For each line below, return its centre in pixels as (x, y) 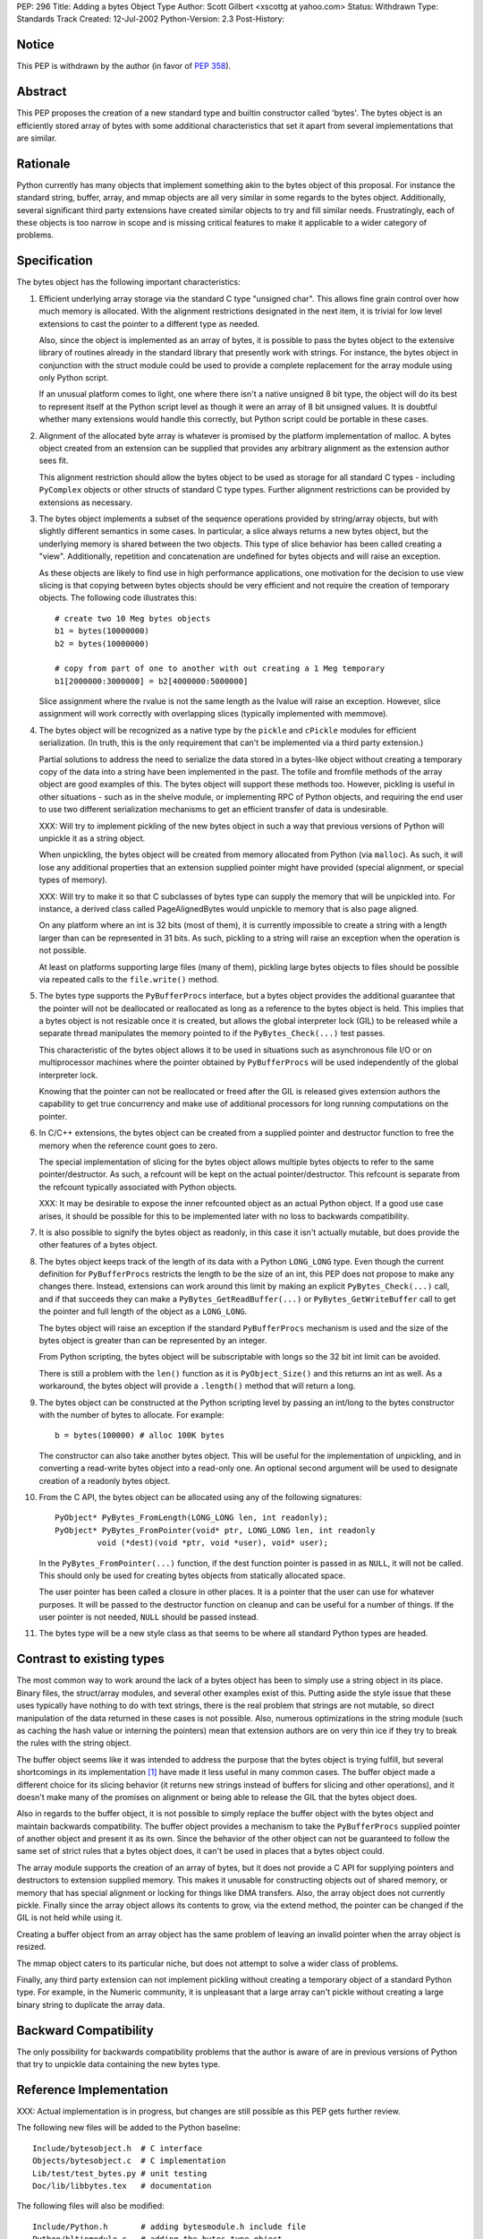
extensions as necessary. (86, 502)
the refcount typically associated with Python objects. (138, 1187)
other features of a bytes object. (98, 1245)
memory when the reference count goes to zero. (128, 1145)
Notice (36, 45)
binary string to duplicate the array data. (91, 2004)
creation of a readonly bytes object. (105, 1480)
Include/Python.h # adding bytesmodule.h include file (169, 2226)
